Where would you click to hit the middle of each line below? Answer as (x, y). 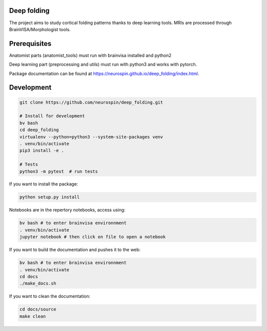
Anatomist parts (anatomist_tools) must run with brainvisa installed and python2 (90, 55)
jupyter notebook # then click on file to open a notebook (92, 237)
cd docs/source (38, 309)
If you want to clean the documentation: (50, 296)
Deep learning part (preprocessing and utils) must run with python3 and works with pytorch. (103, 65)
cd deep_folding (39, 130)
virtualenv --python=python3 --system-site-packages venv (91, 137)
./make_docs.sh (38, 283)
